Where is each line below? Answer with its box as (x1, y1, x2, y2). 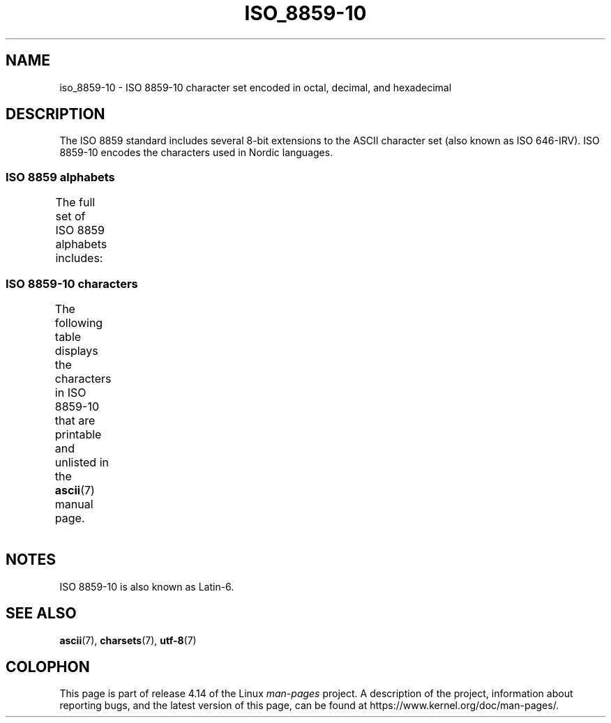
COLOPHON (6, 658, 90, 676)
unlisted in (54, 455, 109, 469)
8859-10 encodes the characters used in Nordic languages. (59, 146, 333, 159)
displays (54, 343, 98, 358)
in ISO (54, 385, 86, 399)
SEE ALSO (6, 604, 77, 623)
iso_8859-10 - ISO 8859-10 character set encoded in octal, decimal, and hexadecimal (59, 81, 452, 93)
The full (55, 195, 96, 210)
